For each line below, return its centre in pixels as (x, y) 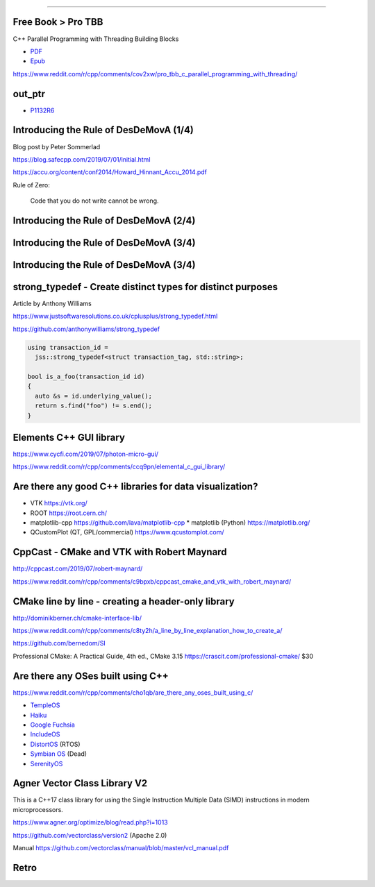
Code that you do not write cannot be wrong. (94, 201)
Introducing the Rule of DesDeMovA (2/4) (104, 220)
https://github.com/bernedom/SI (59, 643)
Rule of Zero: (31, 185)
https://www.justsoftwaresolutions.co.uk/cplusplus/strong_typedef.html (115, 316)
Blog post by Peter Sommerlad (57, 146)
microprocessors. (38, 809)
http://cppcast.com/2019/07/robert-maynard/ (78, 568)
